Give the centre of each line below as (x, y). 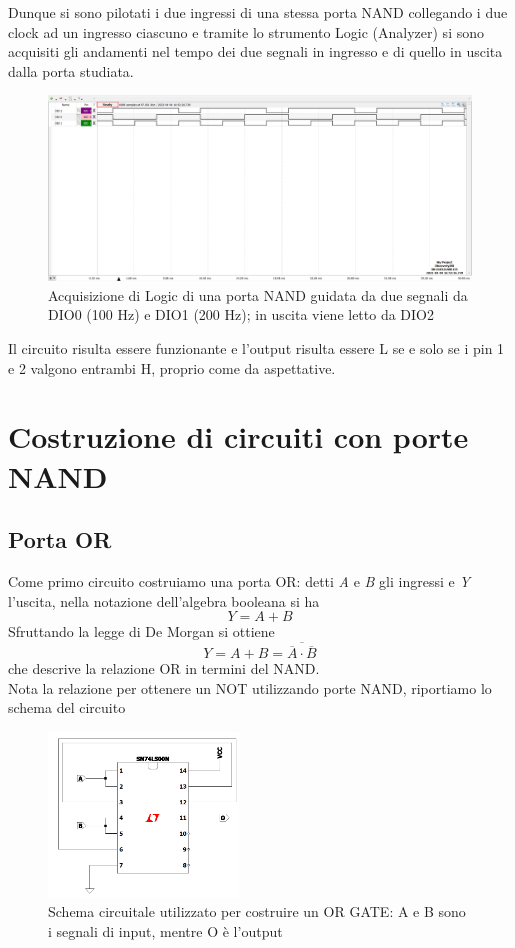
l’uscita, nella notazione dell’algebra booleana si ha (164, 600)
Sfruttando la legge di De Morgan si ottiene (141, 631)
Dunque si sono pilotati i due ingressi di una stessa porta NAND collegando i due (258, 12)
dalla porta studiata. (71, 70)
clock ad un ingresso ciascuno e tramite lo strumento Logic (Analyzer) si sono (246, 31)
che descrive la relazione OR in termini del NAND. (164, 668)
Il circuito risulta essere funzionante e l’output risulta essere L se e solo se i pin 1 (256, 348)
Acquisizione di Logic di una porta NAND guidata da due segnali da (258, 294)
